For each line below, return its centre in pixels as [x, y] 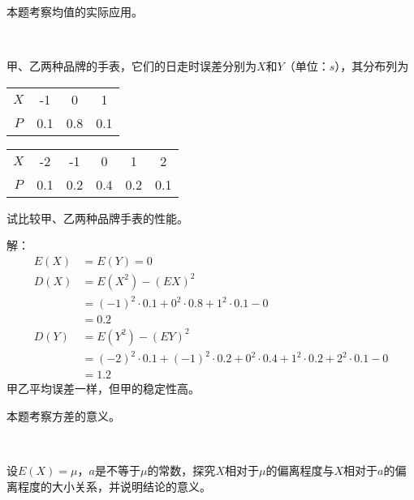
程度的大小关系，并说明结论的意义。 [114, 486]
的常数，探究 [181, 470]
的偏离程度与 [300, 470]
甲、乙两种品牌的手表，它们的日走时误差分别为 [132, 66]
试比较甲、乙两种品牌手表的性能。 [97, 218]
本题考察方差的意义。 [63, 415]
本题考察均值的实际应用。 [75, 11]
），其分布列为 [372, 66]
